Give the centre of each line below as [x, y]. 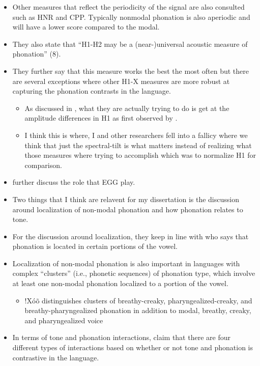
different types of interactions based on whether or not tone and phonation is [133, 347]
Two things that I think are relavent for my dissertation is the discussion [126, 199]
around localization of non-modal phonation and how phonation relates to [128, 209]
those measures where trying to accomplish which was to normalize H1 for [140, 155]
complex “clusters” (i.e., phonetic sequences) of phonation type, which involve [134, 273]
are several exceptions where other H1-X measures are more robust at [121, 81]
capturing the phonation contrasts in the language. [92, 91]
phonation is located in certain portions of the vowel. [95, 246]
